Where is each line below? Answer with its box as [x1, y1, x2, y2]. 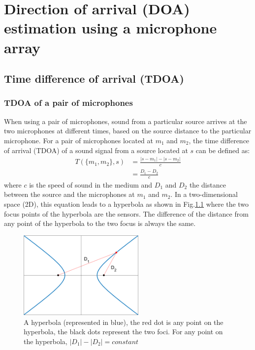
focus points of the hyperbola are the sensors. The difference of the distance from [4, 208, 249, 219]
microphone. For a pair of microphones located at [4, 135, 154, 145]
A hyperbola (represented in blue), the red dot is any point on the [24, 317, 223, 327]
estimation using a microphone [4, 18, 217, 38]
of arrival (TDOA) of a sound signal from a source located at [4, 145, 188, 155]
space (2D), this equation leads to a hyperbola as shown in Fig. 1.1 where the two [4, 199, 249, 209]
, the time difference [189, 135, 250, 145]
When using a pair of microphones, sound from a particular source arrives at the [4, 116, 247, 126]
